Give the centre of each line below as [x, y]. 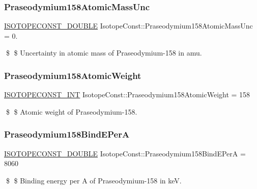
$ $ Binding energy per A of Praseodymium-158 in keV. [94, 180]
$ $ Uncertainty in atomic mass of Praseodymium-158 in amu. [104, 53]
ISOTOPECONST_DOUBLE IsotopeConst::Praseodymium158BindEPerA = [125, 153]
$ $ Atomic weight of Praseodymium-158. [72, 111]
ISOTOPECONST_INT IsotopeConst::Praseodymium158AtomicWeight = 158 [127, 94]
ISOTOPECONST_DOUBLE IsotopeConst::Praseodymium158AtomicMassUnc [128, 26]
